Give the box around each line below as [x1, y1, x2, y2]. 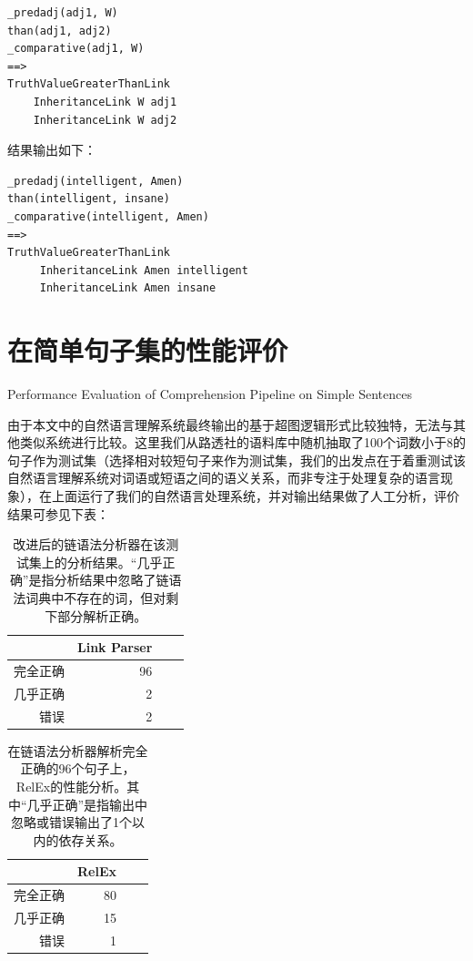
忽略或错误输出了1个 [11, 813, 132, 832]
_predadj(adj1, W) [7, 6, 118, 19]
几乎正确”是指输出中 [26, 794, 148, 813]
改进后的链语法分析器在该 [13, 535, 166, 554]
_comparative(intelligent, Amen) [7, 210, 209, 223]
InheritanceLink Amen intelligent [39, 263, 248, 277]
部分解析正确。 [57, 606, 147, 625]
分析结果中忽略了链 [54, 570, 169, 589]
